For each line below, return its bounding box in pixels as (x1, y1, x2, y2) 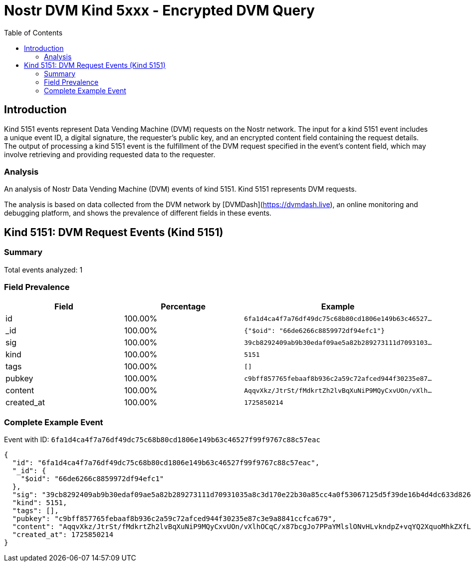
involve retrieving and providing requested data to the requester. (4, 150, 216, 159)
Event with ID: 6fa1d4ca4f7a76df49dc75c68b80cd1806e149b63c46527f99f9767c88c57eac (4, 435, 320, 444)
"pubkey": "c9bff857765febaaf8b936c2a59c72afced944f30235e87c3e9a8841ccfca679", (12, 515, 336, 523)
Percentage (161, 301, 206, 312)
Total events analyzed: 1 (4, 265, 83, 274)
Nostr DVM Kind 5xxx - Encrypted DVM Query (4, 2, 315, 19)
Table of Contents (4, 28, 63, 37)
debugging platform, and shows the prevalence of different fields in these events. (4, 209, 272, 218)
